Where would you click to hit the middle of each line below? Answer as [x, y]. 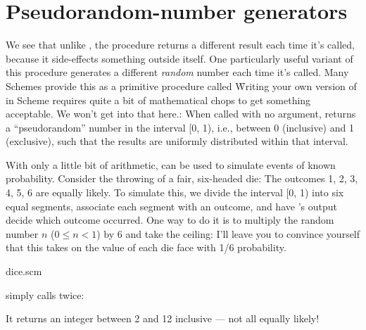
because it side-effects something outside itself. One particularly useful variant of [179, 58]
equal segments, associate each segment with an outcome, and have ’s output [171, 206]
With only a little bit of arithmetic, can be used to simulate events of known [171, 164]
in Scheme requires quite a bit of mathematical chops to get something [158, 100]
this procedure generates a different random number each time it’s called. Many [177, 72]
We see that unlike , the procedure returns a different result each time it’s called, [180, 45]
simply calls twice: [45, 294]
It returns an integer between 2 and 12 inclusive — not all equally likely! [163, 318]
